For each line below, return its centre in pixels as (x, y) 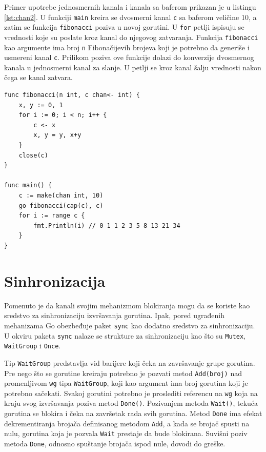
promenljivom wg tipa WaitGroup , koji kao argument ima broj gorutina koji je (126, 383)
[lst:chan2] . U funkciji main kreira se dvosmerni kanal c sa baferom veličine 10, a (130, 17)
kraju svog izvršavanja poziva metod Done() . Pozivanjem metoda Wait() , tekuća (131, 403)
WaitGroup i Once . (33, 346)
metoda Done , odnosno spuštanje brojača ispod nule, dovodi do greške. (115, 444)
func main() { (28, 185)
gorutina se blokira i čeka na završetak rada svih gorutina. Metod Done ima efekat (133, 413)
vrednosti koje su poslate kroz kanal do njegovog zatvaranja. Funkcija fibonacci (131, 37)
